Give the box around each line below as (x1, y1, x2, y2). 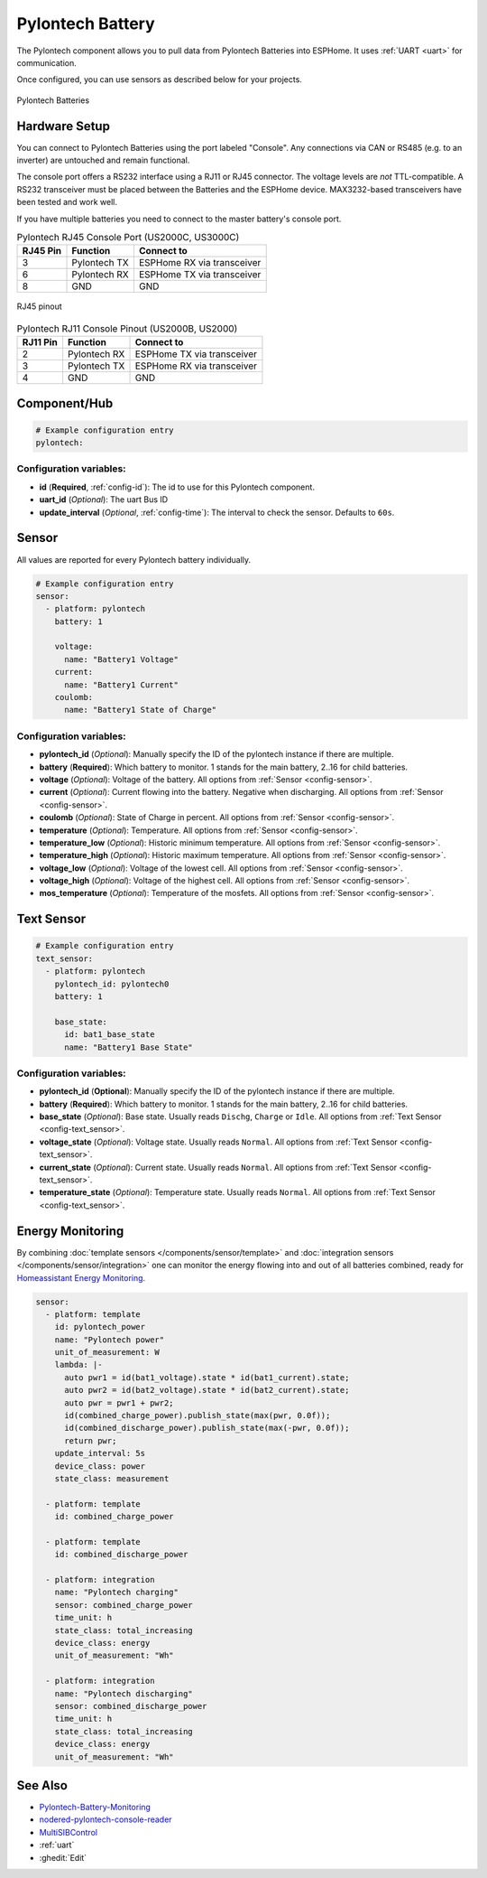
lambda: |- (54, 1359, 103, 1370)
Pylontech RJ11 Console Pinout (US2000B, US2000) (16, 322, 238, 334)
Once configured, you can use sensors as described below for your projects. (16, 74, 302, 85)
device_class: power (54, 1461, 146, 1472)
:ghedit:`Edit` (39, 1852, 87, 1863)
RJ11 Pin (22, 336, 58, 349)
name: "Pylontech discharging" (54, 1688, 193, 1698)
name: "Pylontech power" (54, 1334, 165, 1345)
